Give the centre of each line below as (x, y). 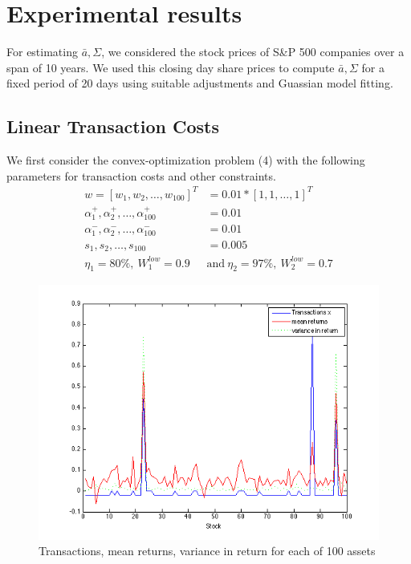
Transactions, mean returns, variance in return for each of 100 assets (207, 551)
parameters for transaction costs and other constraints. (141, 175)
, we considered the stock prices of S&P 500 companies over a (253, 52)
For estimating (42, 52)
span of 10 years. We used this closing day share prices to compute (171, 67)
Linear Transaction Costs (113, 126)
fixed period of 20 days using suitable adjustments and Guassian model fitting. (200, 83)
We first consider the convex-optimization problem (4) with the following (186, 160)
